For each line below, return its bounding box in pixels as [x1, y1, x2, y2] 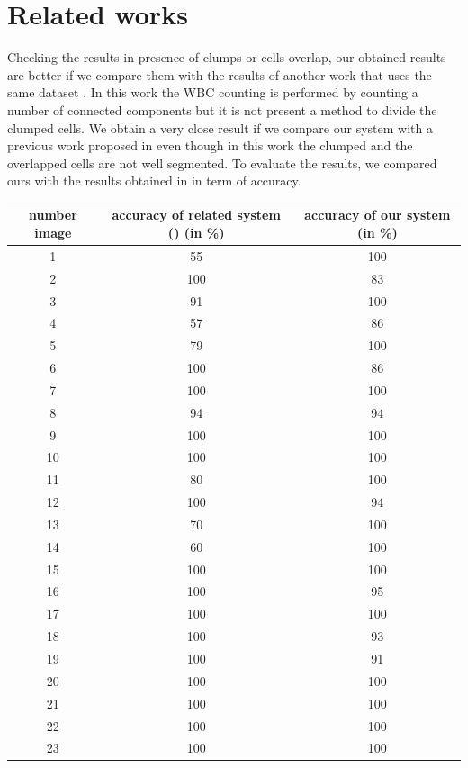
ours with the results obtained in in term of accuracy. [7, 171, 301, 190]
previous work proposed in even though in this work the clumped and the [7, 136, 413, 155]
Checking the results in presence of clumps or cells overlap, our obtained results [7, 48, 446, 67]
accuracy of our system [304, 205, 451, 224]
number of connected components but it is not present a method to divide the [7, 100, 437, 119]
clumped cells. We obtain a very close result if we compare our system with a [7, 118, 433, 137]
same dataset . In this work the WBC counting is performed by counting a [7, 83, 418, 102]
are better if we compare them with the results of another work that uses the [7, 65, 432, 84]
